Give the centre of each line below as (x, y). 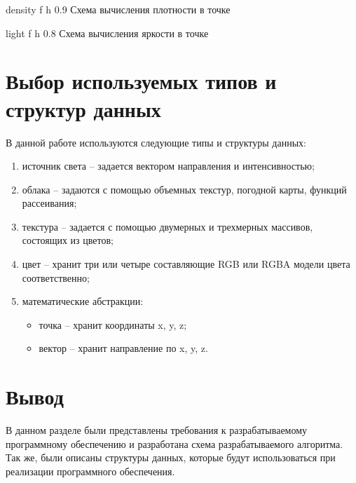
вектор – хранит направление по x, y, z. (123, 348)
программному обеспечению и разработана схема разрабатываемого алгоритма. (174, 443)
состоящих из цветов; (68, 240)
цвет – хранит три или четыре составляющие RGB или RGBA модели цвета (186, 264)
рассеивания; (49, 203)
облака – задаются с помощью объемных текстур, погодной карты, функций (184, 189)
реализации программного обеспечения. (90, 471)
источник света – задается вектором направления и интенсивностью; (168, 166)
